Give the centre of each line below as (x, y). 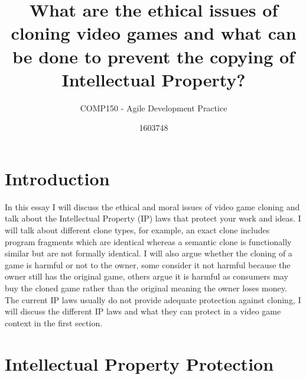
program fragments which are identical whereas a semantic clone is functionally (148, 241)
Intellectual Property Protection (139, 363)
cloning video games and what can (154, 33)
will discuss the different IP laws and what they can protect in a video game (143, 311)
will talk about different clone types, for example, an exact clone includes (137, 230)
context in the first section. (54, 322)
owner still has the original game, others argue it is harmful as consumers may (147, 276)
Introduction (57, 178)
